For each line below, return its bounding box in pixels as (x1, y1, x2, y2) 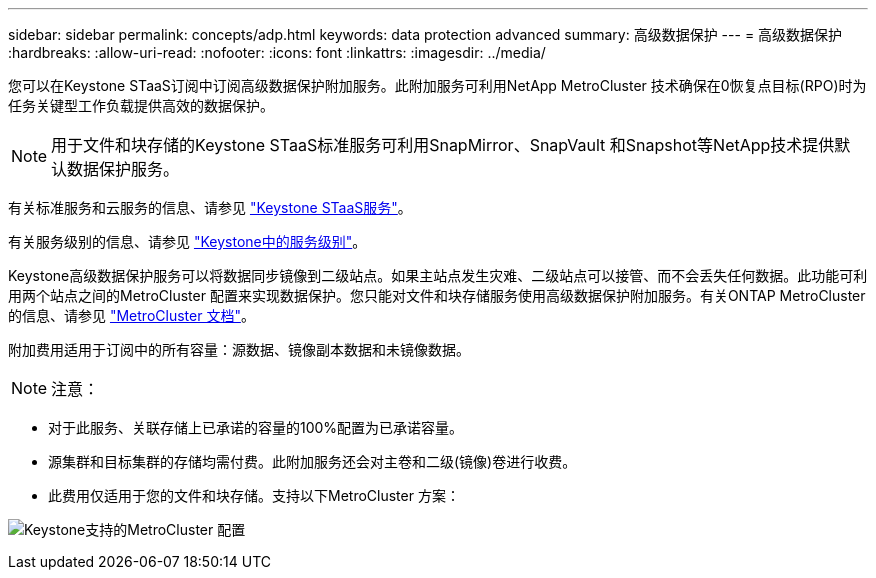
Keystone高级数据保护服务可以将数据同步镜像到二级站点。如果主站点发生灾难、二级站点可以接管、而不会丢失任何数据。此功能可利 (8, 267, 868, 284)
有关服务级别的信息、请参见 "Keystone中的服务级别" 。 (8, 233, 367, 250)
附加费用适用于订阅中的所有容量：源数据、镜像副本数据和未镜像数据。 (8, 341, 470, 358)
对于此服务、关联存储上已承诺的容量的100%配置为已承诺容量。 (48, 419, 464, 436)
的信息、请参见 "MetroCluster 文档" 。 (8, 307, 255, 324)
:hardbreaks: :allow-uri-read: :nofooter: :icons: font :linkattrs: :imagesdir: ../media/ (8, 44, 546, 61)
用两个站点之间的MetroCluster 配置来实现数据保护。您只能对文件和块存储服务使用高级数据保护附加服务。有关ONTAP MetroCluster (8, 287, 866, 304)
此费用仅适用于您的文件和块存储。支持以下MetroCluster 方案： (48, 487, 460, 504)
